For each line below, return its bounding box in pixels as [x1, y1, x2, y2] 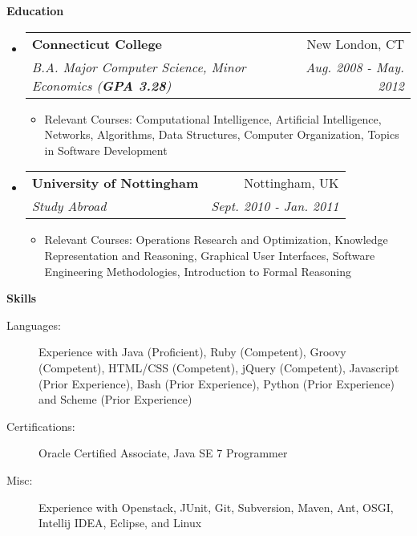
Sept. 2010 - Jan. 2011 [211, 197, 339, 216]
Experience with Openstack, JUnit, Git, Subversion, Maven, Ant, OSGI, [38, 498, 394, 515]
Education [6, 2, 64, 18]
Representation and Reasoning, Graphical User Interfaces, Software [44, 246, 375, 263]
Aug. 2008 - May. [306, 57, 404, 76]
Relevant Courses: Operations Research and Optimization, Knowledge [44, 231, 388, 248]
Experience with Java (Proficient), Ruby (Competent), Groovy [38, 343, 346, 360]
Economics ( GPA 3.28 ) [31, 75, 172, 95]
